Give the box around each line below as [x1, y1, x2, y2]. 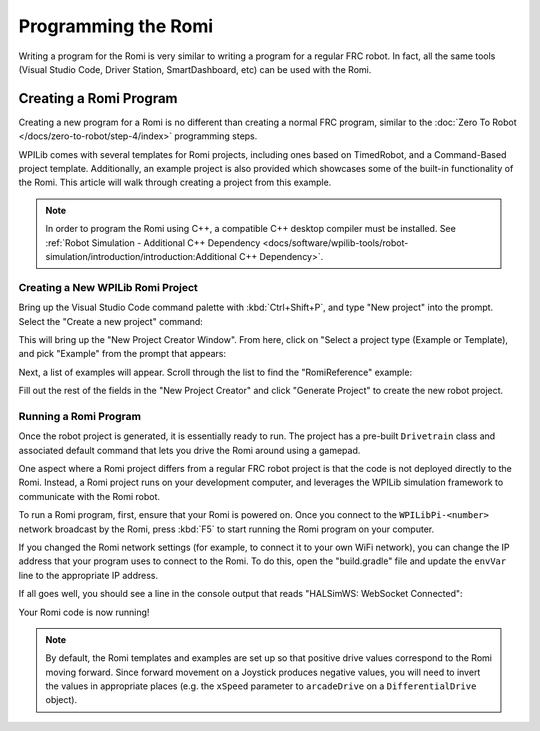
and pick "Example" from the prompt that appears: [18, 348, 227, 360]
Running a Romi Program [18, 409, 142, 423]
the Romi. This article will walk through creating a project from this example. [18, 176, 332, 189]
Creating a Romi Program [18, 90, 178, 107]
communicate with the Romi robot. [18, 490, 160, 502]
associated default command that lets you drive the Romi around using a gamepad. [18, 444, 361, 456]
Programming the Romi [18, 15, 214, 37]
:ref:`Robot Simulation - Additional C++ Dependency [45, 236, 261, 249]
